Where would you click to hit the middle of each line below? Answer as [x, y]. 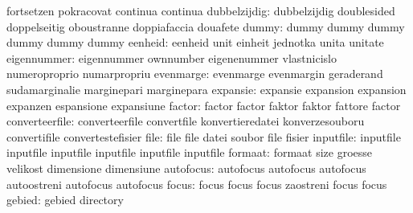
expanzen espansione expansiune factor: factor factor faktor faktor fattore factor [204, 105]
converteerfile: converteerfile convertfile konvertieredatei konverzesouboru [186, 121]
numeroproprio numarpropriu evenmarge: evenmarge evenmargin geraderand [195, 74]
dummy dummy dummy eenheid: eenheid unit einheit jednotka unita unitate [195, 42]
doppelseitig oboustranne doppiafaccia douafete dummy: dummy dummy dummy [206, 26]
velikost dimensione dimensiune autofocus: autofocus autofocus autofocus [186, 168]
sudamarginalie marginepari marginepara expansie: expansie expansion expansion [206, 89]
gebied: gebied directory [65, 200]
